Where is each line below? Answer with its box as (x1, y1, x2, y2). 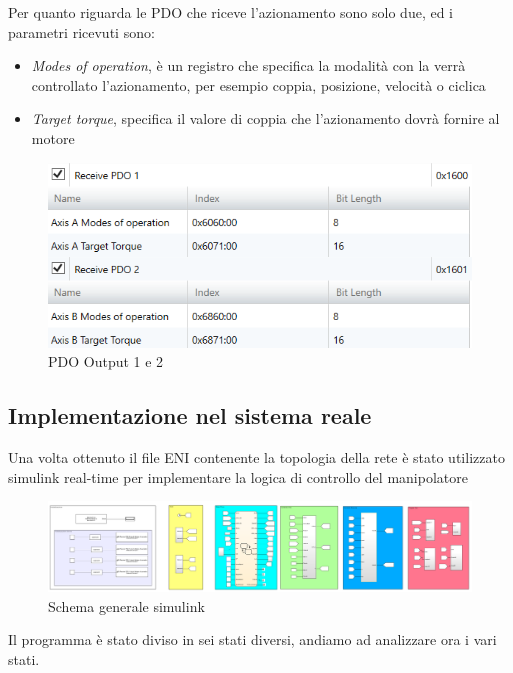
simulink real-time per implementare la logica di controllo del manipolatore (8, 466, 468, 487)
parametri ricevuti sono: (8, 21, 155, 42)
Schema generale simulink (48, 595, 205, 616)
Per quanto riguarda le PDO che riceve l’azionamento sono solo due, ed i (8, 2, 453, 22)
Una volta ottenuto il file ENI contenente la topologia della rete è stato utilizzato (8, 447, 505, 468)
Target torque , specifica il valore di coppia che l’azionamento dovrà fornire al (31, 108, 500, 129)
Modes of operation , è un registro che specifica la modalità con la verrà (31, 55, 466, 76)
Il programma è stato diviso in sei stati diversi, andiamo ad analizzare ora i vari (8, 629, 497, 650)
